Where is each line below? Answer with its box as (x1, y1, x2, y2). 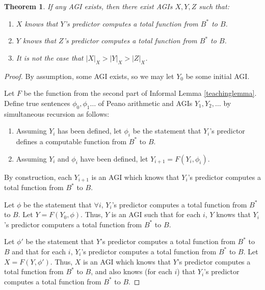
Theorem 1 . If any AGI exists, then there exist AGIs (4, 1, 173, 11)
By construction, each (4, 171, 72, 182)
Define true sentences (4, 97, 70, 108)
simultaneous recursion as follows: (4, 108, 110, 119)
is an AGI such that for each (111, 209, 201, 220)
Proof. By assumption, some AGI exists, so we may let (4, 70, 174, 81)
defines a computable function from (16, 136, 127, 146)
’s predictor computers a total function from (4, 219, 142, 229)
